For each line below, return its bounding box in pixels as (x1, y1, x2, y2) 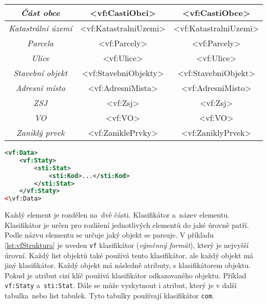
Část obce (21, 7, 60, 19)
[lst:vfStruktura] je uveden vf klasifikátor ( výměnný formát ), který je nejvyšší (5, 239, 249, 250)
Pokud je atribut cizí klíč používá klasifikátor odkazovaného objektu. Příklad (5, 270, 246, 280)
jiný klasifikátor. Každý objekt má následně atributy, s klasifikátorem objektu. (5, 260, 251, 271)
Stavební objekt (13, 67, 68, 79)
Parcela (27, 37, 54, 49)
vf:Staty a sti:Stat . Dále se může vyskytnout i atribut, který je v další (5, 280, 237, 291)
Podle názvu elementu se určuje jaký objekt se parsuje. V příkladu (5, 229, 214, 240)
